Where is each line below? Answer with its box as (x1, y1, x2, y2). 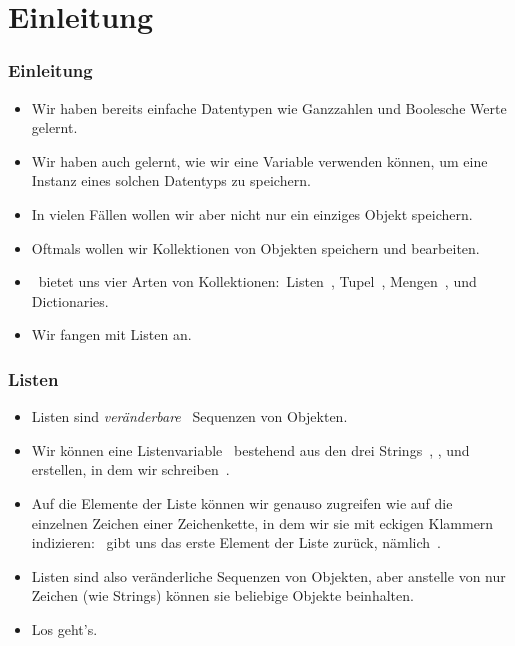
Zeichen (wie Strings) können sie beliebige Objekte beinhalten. (31, 585, 414, 606)
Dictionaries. (31, 290, 109, 311)
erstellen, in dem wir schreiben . (31, 459, 230, 480)
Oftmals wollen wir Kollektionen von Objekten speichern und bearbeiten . (31, 237, 480, 258)
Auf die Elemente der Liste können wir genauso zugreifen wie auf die (31, 492, 453, 513)
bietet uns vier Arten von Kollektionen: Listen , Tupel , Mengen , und (38, 271, 477, 292)
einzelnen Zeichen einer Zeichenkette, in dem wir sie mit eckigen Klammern (31, 512, 494, 533)
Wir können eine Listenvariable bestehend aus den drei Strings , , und (31, 439, 470, 460)
